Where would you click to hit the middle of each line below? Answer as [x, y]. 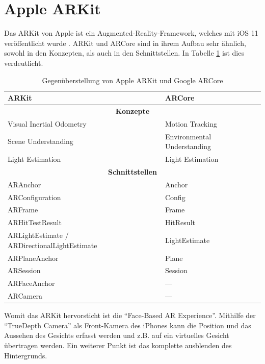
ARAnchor [24, 184]
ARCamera [25, 296]
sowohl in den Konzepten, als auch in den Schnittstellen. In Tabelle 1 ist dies [124, 53]
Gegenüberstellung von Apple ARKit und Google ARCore [132, 80]
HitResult [180, 222]
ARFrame [23, 210]
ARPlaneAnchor [33, 258]
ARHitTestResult [35, 222]
